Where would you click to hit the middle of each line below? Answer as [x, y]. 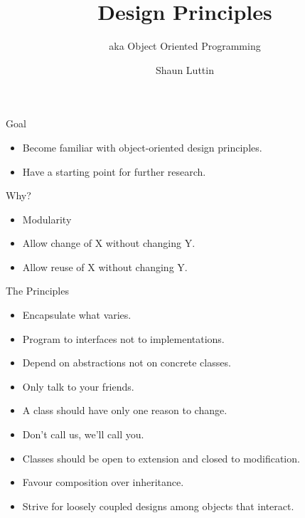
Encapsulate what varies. [77, 315]
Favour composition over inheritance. [103, 482]
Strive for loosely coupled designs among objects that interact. [158, 506]
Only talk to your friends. [78, 386]
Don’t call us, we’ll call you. [83, 434]
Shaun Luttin [185, 69]
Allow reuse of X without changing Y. [105, 266]
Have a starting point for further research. [114, 171]
